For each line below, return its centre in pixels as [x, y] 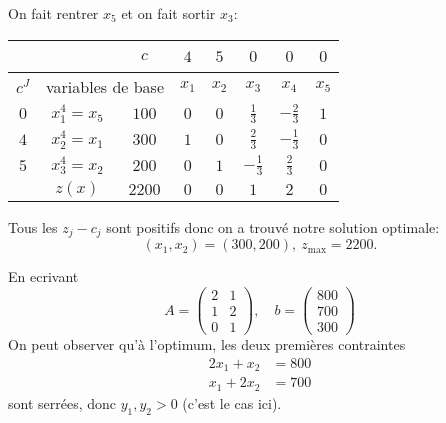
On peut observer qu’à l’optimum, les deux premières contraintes [207, 344]
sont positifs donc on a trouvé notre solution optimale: [273, 227]
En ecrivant [43, 276]
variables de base [105, 86]
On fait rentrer [53, 13]
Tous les [33, 227]
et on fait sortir [168, 13]
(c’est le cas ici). [232, 402]
